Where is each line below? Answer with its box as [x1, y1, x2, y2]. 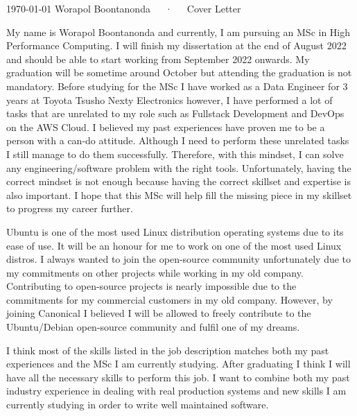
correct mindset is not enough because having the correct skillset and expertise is [6, 174, 351, 189]
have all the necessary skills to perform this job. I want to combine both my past [6, 370, 350, 384]
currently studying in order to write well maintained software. [6, 397, 269, 412]
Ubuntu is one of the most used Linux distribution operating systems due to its [6, 224, 344, 239]
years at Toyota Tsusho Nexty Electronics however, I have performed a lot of [6, 92, 333, 107]
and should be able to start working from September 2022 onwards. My [6, 51, 310, 66]
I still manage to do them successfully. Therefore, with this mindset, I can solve [6, 146, 344, 161]
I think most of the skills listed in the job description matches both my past [6, 343, 329, 357]
